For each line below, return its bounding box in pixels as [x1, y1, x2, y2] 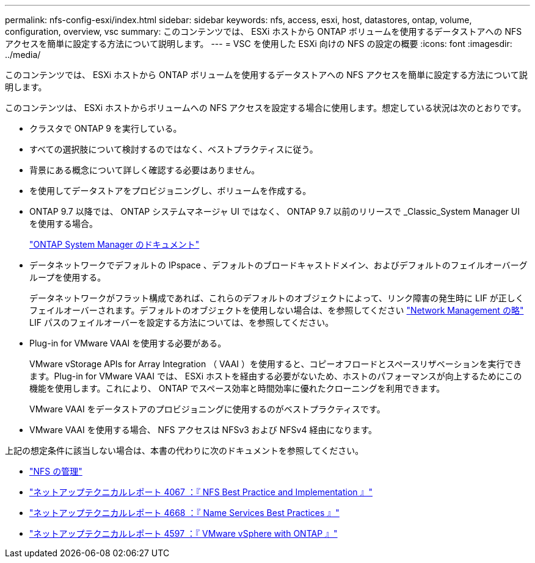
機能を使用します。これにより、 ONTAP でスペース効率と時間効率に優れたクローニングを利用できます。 [29, 383, 445, 393]
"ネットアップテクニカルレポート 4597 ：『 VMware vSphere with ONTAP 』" [29, 528, 338, 539]
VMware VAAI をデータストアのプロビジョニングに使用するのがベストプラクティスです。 [29, 404, 385, 414]
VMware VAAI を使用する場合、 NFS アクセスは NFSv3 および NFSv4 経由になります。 [29, 425, 377, 435]
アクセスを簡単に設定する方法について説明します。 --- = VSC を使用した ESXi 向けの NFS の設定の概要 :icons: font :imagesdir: [5, 38, 512, 49]
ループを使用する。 [29, 272, 106, 282]
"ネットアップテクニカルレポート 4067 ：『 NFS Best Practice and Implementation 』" [29, 487, 373, 497]
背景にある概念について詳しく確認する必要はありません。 [29, 165, 260, 175]
